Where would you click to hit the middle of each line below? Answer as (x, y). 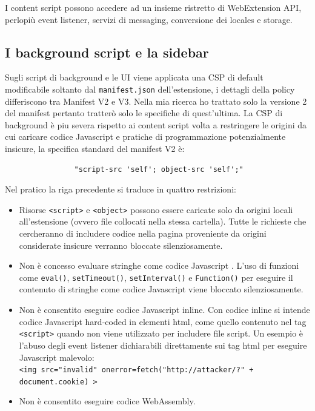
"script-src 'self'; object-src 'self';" (159, 169)
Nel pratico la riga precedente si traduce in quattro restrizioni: (121, 189)
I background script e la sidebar (107, 52)
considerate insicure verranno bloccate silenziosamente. (121, 245)
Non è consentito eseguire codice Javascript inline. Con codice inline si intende (164, 310)
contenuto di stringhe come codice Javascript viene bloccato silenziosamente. (161, 289)
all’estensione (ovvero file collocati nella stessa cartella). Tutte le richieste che (163, 221)
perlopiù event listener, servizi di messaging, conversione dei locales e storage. (149, 19)
